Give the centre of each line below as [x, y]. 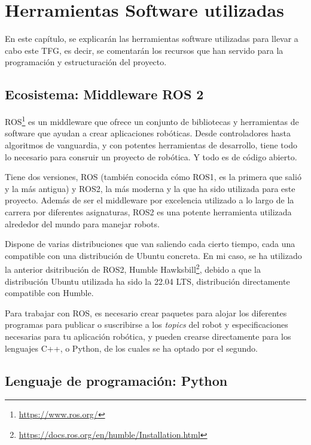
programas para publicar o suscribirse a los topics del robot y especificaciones [147, 324]
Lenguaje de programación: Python [116, 380]
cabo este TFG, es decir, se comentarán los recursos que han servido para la [144, 50]
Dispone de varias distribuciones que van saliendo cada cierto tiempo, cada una [150, 244]
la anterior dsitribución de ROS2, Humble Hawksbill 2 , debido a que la [133, 268]
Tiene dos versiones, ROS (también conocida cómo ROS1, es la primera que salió [153, 177]
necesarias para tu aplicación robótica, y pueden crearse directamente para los [148, 336]
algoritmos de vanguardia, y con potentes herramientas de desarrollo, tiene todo [151, 144]
